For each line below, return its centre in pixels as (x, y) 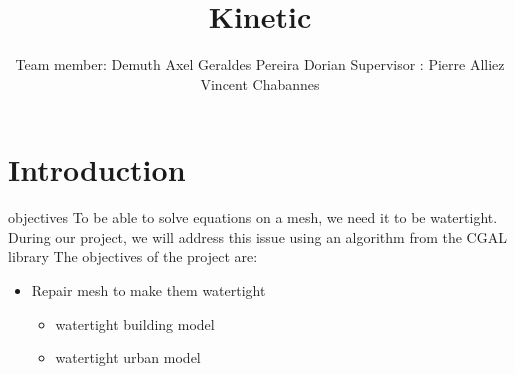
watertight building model (135, 323)
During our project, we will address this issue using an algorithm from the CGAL (257, 236)
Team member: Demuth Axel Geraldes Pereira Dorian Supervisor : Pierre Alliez (260, 64)
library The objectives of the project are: (133, 256)
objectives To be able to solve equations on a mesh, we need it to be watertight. (253, 217)
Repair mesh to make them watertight (148, 290)
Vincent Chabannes (260, 83)
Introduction (97, 169)
